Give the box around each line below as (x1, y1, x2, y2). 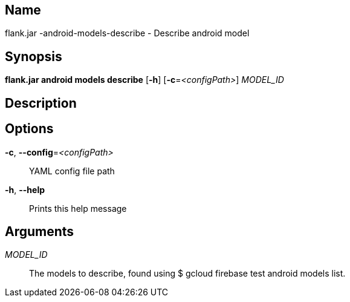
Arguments (5, 223, 74, 239)
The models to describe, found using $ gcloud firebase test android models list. (29, 268, 346, 279)
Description (5, 95, 77, 111)
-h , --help (5, 184, 45, 195)
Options (5, 121, 54, 137)
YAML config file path (29, 165, 115, 176)
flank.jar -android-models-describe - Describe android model (5, 28, 250, 39)
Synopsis (5, 48, 62, 64)
